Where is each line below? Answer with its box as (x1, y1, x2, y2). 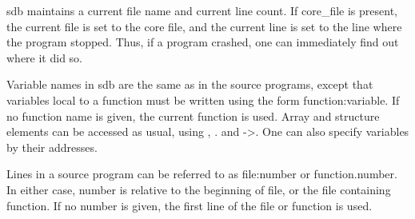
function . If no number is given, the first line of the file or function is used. (6, 197, 373, 213)
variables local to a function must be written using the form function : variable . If (6, 91, 400, 108)
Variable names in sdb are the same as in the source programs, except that (6, 76, 373, 93)
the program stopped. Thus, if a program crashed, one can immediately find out (6, 34, 399, 50)
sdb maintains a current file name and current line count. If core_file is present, (6, 2, 397, 18)
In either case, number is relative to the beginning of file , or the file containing (6, 181, 391, 197)
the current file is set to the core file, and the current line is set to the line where (6, 18, 402, 34)
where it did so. (6, 49, 83, 66)
